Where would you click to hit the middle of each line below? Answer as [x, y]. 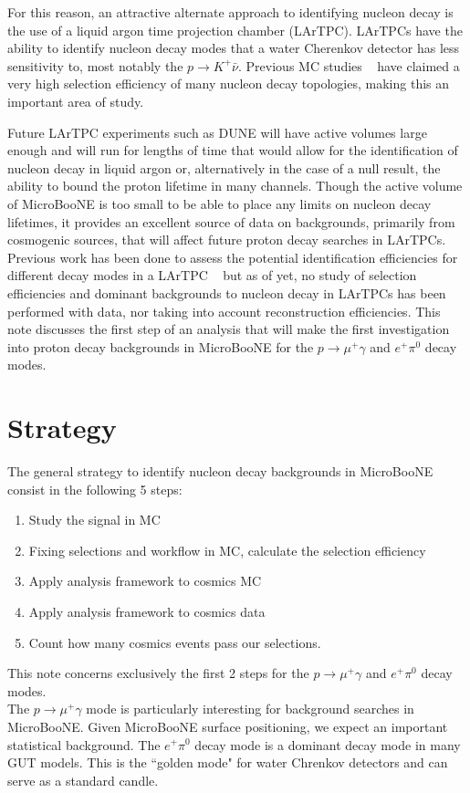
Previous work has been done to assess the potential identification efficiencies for [233, 257]
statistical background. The [84, 744]
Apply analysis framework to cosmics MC [145, 581]
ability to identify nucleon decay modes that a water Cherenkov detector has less [234, 48]
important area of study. [76, 101]
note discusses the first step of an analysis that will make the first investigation [229, 329]
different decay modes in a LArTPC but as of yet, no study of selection [212, 275]
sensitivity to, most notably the [95, 65]
